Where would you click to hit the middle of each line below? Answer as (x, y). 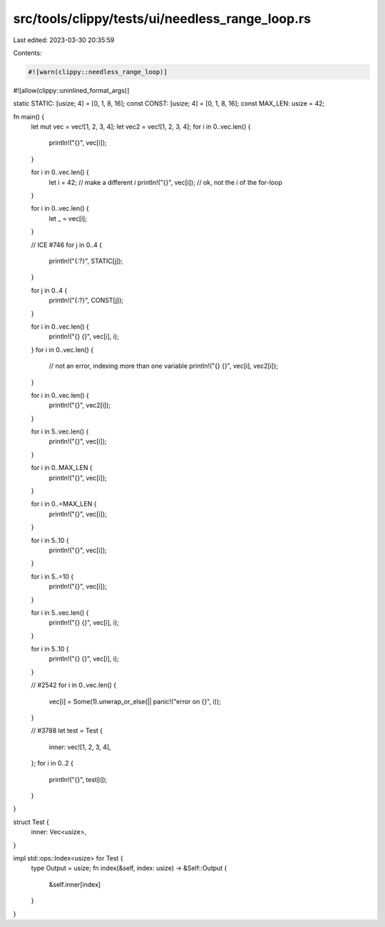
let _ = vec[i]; (68, 219)
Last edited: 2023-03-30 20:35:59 (64, 40)
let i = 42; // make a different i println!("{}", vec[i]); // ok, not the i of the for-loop (166, 182)
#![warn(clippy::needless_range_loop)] (98, 72)
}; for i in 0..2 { (52, 763)
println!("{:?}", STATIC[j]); (86, 261)
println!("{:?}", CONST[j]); (86, 301)
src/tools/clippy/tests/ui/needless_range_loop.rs (162, 19)
